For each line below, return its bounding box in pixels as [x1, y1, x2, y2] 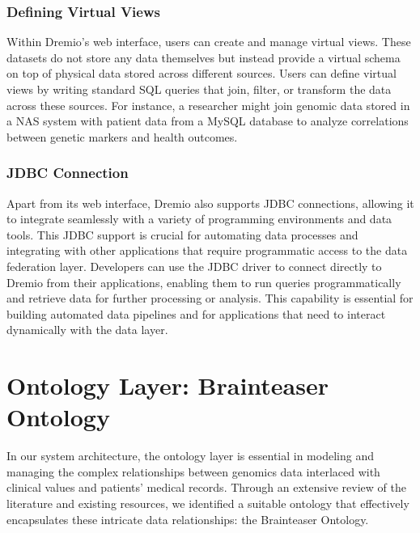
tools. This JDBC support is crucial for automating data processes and [6, 226, 358, 243]
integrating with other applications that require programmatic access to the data [6, 242, 408, 259]
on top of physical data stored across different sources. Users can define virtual [6, 65, 397, 82]
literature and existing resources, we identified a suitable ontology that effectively [6, 495, 409, 512]
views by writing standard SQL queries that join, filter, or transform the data [6, 81, 392, 97]
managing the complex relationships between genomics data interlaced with [6, 463, 380, 480]
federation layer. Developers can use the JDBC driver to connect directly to [6, 257, 382, 274]
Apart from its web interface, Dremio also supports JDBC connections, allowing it [6, 194, 414, 211]
